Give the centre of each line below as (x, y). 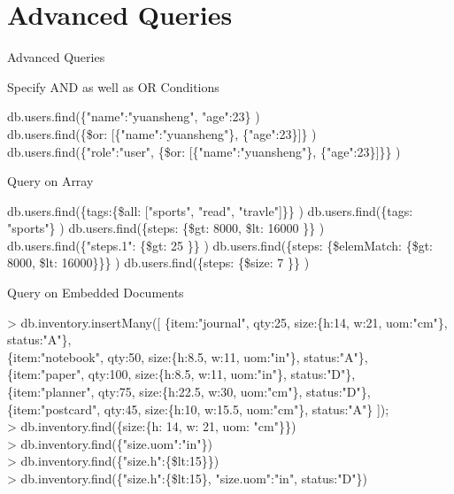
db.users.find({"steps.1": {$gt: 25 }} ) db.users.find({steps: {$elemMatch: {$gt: (220, 245)
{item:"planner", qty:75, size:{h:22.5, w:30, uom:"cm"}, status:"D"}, (189, 392)
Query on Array (50, 181)
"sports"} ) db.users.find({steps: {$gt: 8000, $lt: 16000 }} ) (166, 228)
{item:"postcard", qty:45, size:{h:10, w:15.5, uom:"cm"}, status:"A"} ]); (198, 409)
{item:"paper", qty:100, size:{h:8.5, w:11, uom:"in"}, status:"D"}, (181, 374)
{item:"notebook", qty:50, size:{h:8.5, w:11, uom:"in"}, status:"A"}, (188, 356)
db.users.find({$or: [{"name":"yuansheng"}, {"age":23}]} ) (162, 133)
